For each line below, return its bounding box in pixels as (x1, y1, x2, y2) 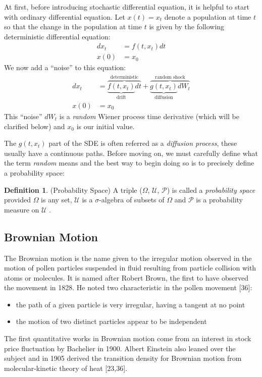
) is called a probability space (167, 184, 255, 195)
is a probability (196, 194, 243, 205)
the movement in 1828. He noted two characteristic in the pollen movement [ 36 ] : (4, 282, 252, 293)
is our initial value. (76, 121, 135, 131)
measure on (4, 204, 39, 214)
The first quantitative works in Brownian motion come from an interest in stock (4, 333, 251, 344)
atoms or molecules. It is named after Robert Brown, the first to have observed (4, 272, 248, 283)
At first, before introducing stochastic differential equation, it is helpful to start (4, 2, 249, 12)
